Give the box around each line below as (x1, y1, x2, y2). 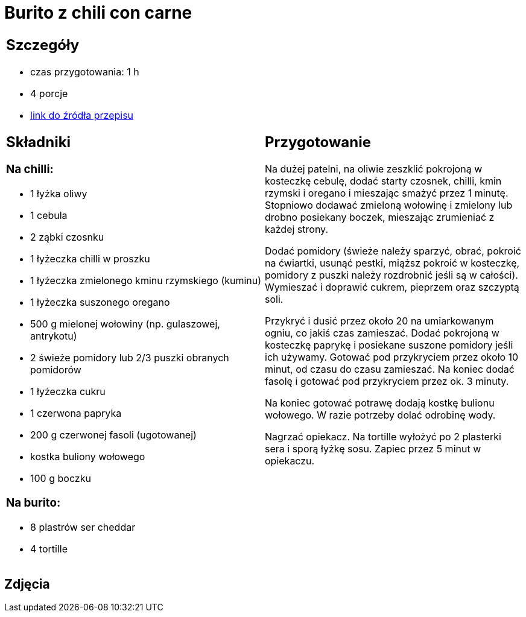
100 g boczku (30, 472, 91, 485)
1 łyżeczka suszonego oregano (30, 296, 170, 309)
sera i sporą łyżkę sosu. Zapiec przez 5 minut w (265, 443, 481, 455)
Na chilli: (6, 162, 54, 177)
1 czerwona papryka (30, 407, 122, 420)
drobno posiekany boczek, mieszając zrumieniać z (265, 211, 495, 224)
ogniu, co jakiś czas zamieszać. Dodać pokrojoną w (265, 327, 499, 340)
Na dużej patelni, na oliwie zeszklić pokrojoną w (265, 163, 483, 176)
